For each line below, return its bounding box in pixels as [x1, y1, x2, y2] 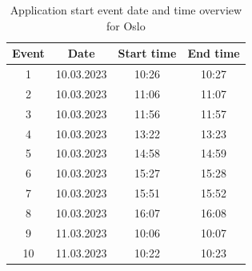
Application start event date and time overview [10, 2, 242, 18]
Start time [118, 45, 177, 62]
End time [187, 45, 240, 62]
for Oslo [106, 17, 146, 34]
